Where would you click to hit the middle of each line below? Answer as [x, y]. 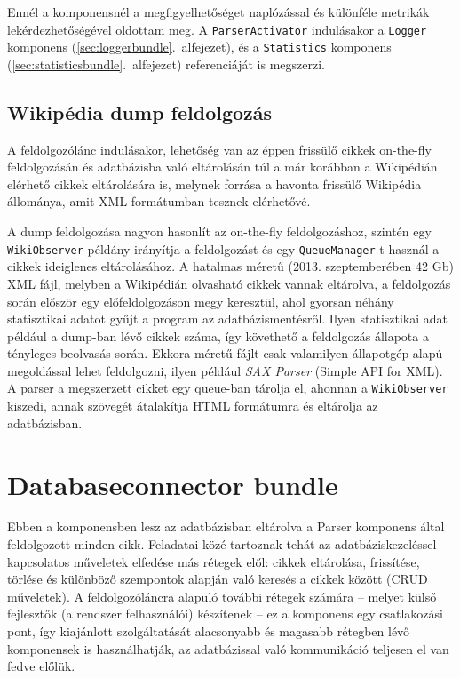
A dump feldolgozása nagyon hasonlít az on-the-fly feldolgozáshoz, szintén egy [219, 231]
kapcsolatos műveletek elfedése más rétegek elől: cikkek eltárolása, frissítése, [214, 561]
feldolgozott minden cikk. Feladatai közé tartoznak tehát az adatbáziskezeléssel [222, 544]
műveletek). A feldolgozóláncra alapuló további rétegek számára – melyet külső [222, 596]
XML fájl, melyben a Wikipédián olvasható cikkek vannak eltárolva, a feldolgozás [229, 283]
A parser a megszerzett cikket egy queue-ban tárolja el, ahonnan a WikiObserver [228, 388]
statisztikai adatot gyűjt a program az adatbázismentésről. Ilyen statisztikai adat [228, 319]
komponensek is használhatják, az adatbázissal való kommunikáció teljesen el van [228, 648]
